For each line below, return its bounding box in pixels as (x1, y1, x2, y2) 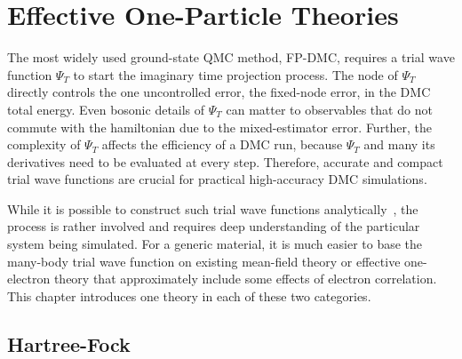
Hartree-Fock (7, 330, 131, 357)
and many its (363, 135, 435, 154)
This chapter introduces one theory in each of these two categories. (7, 286, 371, 305)
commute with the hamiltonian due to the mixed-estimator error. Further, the (7, 117, 433, 136)
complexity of (7, 135, 81, 154)
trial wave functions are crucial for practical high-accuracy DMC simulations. (7, 170, 427, 188)
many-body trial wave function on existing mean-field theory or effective (7, 251, 401, 270)
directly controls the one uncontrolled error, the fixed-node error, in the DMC (7, 83, 431, 101)
